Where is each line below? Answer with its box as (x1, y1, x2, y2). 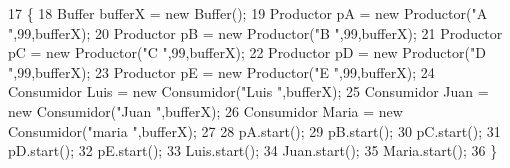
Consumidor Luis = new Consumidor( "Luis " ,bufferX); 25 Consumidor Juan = (8, 81, 489, 102)
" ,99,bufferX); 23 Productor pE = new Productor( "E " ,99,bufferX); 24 (8, 61, 435, 82)
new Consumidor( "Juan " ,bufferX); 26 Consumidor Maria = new (8, 100, 403, 121)
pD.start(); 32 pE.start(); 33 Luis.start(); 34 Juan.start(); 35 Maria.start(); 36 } (8, 140, 498, 161)
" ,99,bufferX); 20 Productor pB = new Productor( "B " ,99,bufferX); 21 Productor (8, 22, 503, 43)
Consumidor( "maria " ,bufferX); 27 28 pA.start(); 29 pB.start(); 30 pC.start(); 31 (8, 120, 501, 141)
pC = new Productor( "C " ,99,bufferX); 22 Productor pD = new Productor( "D (8, 42, 486, 63)
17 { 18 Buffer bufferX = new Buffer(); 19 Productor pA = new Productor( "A (8, 3, 488, 23)
